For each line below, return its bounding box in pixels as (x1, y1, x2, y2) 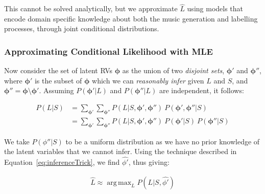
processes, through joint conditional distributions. (4, 23, 159, 34)
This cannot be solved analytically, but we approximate (4, 3, 178, 14)
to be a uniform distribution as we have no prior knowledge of (65, 136, 260, 146)
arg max (107, 179, 132, 186)
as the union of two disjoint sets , (122, 65, 225, 76)
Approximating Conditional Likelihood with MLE (4, 45, 213, 57)
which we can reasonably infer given (92, 75, 204, 85)
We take (4, 136, 30, 146)
